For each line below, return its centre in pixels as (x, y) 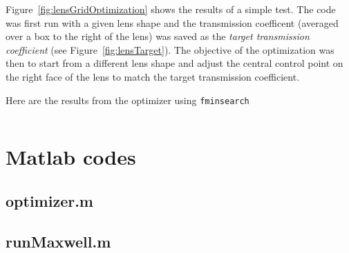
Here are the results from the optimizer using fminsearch (128, 100)
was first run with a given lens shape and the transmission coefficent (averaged (172, 22)
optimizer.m (49, 200)
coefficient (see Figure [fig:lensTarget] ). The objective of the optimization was (170, 49)
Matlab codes (71, 157)
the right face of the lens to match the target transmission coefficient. (153, 76)
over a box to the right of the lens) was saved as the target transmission (158, 36)
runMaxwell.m (58, 241)
